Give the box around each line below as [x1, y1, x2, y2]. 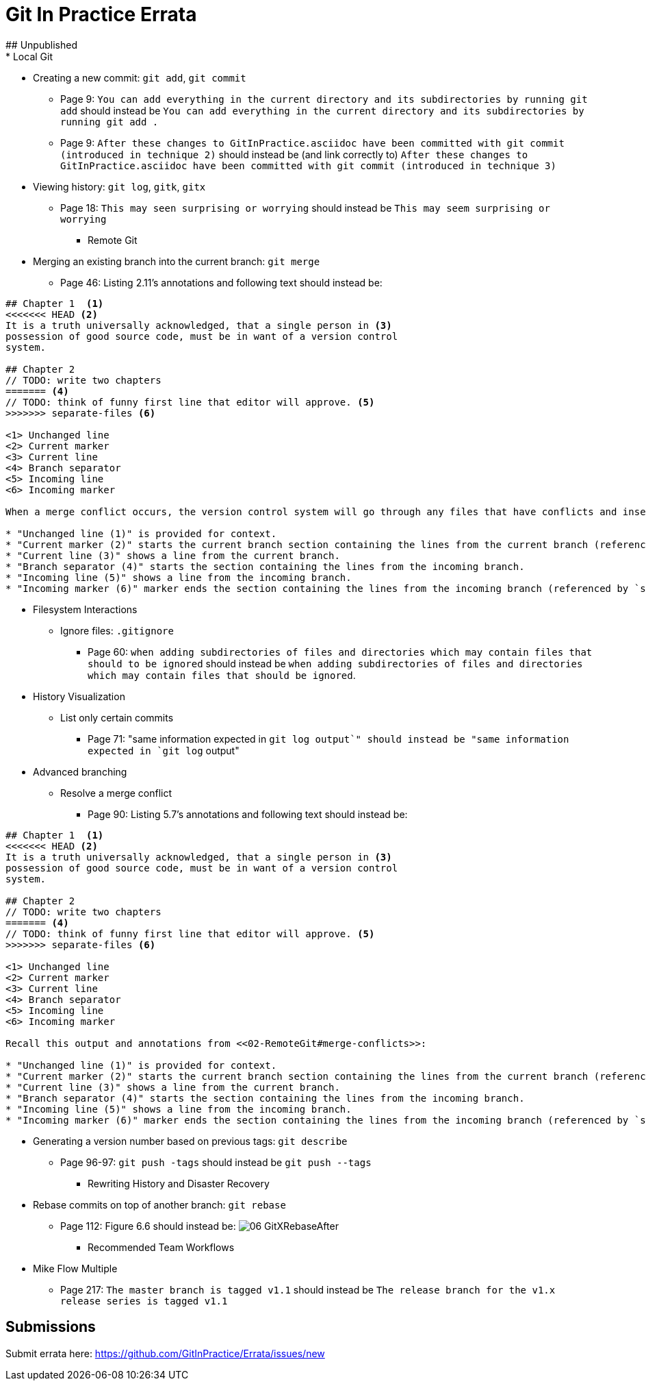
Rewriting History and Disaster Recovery [88, 1177, 270, 1189]
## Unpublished [5, 38, 77, 51]
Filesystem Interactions [33, 603, 138, 615]
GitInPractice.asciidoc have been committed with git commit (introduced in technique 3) [60, 160, 556, 171]
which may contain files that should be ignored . [88, 669, 356, 681]
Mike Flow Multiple [33, 1262, 118, 1274]
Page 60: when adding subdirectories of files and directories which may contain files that [88, 645, 593, 658]
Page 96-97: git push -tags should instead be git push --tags [60, 1156, 372, 1168]
